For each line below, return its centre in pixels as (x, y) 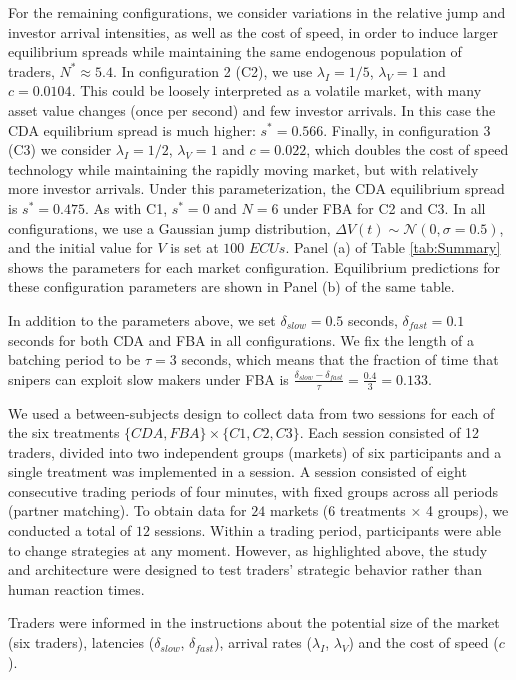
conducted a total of (70, 530)
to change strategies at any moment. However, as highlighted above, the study (248, 549)
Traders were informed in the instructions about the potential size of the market (254, 622)
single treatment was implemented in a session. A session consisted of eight (237, 471)
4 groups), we (467, 510)
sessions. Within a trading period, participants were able (327, 530)
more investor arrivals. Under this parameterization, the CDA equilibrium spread (256, 188)
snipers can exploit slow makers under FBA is (148, 378)
